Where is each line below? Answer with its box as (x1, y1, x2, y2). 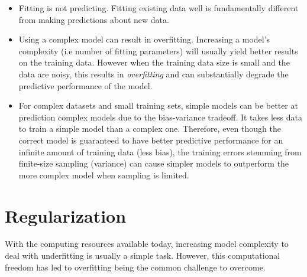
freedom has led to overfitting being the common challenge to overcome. (5, 260, 266, 273)
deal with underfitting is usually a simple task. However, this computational (5, 249, 280, 262)
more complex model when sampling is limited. (18, 168, 189, 181)
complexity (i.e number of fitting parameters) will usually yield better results (18, 44, 298, 57)
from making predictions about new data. (18, 13, 169, 25)
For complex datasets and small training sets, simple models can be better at (18, 99, 298, 112)
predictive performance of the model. (18, 79, 153, 92)
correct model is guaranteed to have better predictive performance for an (18, 133, 283, 146)
